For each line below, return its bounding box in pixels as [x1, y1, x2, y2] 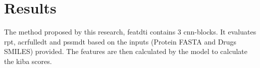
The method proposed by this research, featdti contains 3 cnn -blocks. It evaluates [4, 26, 256, 37]
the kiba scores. [4, 55, 52, 66]
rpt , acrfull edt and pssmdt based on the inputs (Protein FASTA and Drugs [4, 36, 237, 46]
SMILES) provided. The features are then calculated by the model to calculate [4, 46, 248, 56]
